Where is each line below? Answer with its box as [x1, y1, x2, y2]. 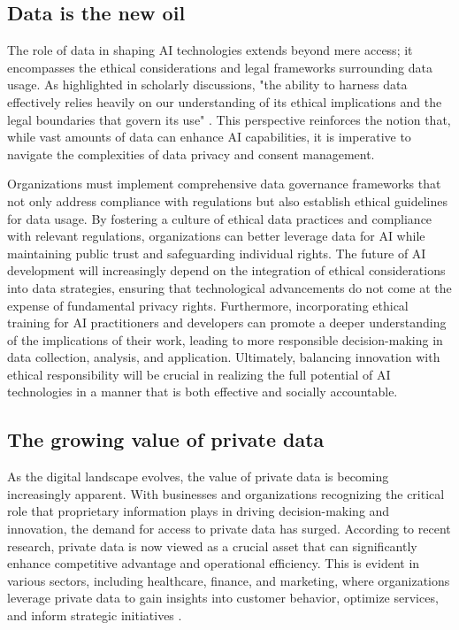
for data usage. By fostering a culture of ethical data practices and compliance [7, 209, 432, 227]
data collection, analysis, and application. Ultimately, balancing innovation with [7, 348, 440, 366]
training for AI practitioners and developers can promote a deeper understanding [7, 313, 447, 332]
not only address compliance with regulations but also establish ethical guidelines [7, 191, 448, 210]
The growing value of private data [7, 426, 325, 453]
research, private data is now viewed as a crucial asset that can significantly [7, 536, 417, 555]
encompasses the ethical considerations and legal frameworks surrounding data [7, 58, 433, 76]
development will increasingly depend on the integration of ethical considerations [7, 261, 446, 280]
